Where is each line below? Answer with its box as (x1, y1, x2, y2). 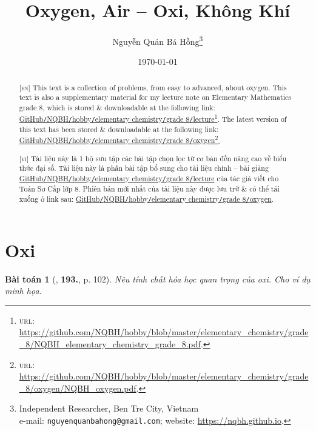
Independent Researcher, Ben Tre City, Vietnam (19, 402, 199, 415)
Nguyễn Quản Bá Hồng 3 (112, 33, 203, 47)
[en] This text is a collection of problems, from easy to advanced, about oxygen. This (19, 82, 287, 92)
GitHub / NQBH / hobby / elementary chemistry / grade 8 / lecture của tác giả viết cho (19, 173, 279, 183)
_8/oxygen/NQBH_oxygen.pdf (19, 381, 136, 394)
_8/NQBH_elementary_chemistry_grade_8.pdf (19, 338, 201, 350)
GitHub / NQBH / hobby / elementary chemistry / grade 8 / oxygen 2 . (19, 133, 220, 145)
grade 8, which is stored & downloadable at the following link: (19, 102, 215, 113)
